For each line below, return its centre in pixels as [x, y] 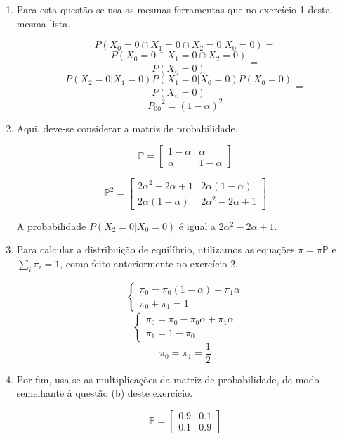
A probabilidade [51, 225]
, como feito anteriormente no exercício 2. [149, 263]
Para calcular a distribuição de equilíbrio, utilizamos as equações [156, 249]
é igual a [197, 225]
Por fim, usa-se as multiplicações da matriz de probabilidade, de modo [168, 379]
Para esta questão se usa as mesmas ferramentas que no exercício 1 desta [173, 9]
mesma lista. [44, 23]
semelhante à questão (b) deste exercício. [105, 393]
